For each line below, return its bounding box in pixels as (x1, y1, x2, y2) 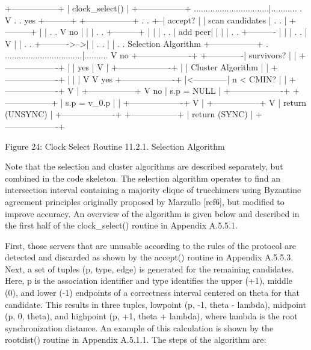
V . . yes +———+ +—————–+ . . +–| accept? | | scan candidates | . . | (5, 13, 287, 26)
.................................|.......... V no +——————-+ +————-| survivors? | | (5, 49, 297, 61)
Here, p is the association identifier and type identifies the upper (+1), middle (5, 274, 293, 287)
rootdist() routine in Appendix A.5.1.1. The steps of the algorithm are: (5, 333, 266, 346)
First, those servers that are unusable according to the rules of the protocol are (5, 239, 296, 251)
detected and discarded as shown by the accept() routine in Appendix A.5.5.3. (5, 251, 294, 263)
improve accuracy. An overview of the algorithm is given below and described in (5, 207, 300, 220)
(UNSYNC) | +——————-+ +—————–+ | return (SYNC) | (5, 108, 253, 120)
